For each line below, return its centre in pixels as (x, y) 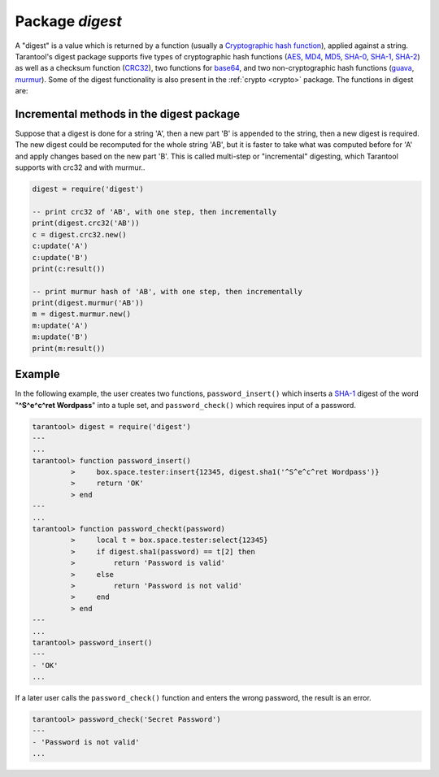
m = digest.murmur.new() (82, 314)
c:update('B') (60, 257)
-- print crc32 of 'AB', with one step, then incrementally (154, 212)
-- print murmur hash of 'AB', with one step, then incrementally (167, 291)
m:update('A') (60, 326)
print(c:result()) (69, 269)
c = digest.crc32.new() (80, 234)
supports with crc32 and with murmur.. (80, 167)
